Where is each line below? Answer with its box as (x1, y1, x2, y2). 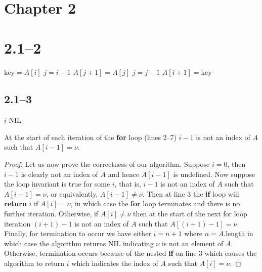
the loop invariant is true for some (4, 178, 110, 189)
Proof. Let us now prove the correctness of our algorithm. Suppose (4, 159, 210, 169)
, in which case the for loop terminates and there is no (70, 198, 240, 209)
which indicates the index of (71, 258, 158, 268)
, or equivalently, (46, 188, 98, 199)
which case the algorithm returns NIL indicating (4, 238, 154, 248)
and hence (108, 168, 140, 179)
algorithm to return (4, 258, 65, 268)
